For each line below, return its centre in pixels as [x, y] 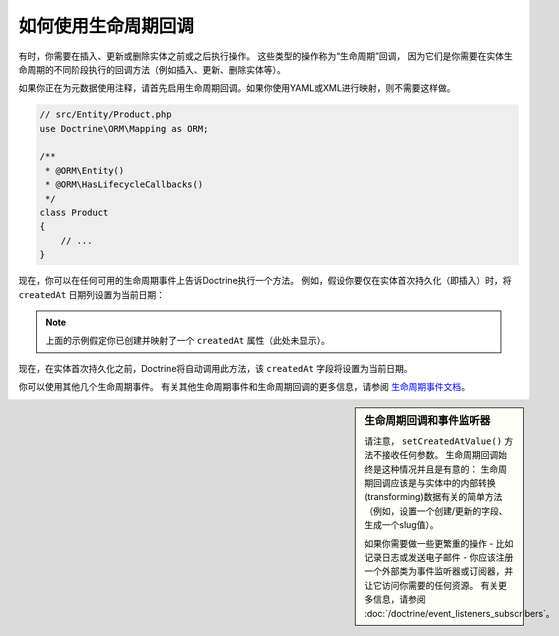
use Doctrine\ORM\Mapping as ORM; [124, 128]
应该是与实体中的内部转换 [443, 482]
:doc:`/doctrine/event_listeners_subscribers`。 [459, 613]
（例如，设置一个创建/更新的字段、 [436, 511]
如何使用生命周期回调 [106, 26]
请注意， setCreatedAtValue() [433, 441]
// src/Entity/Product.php [105, 114]
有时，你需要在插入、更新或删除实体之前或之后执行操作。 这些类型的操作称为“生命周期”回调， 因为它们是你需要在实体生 [266, 56]
